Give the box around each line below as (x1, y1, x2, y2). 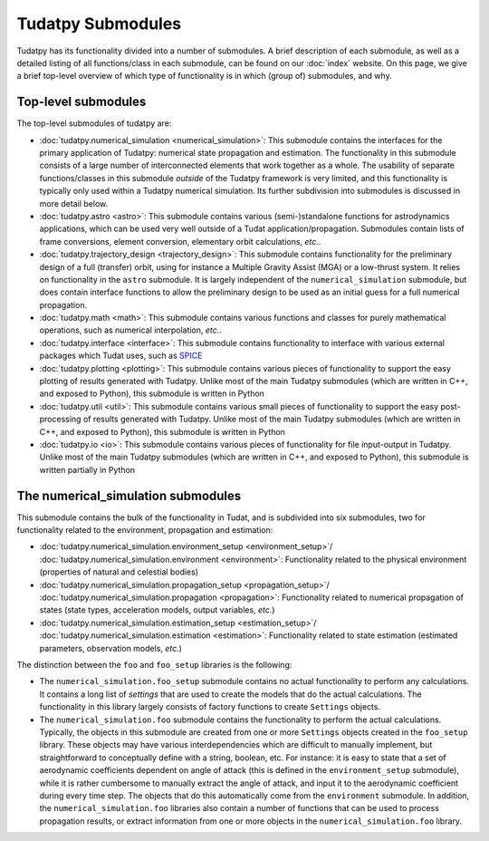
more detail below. (39, 198, 109, 208)
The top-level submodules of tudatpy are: (16, 118, 172, 129)
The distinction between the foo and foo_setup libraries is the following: (16, 659, 292, 670)
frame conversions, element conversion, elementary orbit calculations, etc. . (39, 236, 321, 246)
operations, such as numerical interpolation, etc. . (39, 324, 222, 335)
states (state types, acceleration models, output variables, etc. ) (39, 604, 275, 615)
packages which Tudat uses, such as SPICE (39, 350, 203, 362)
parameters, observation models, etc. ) (39, 643, 183, 653)
